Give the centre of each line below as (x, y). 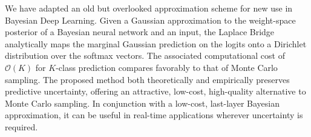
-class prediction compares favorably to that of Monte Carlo (167, 67)
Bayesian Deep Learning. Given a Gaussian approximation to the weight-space (150, 20)
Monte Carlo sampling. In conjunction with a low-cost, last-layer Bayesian (142, 103)
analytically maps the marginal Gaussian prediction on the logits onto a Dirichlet (156, 43)
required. (21, 126)
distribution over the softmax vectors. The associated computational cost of (145, 55)
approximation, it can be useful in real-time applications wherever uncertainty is (154, 115)
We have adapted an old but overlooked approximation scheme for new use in (149, 8)
